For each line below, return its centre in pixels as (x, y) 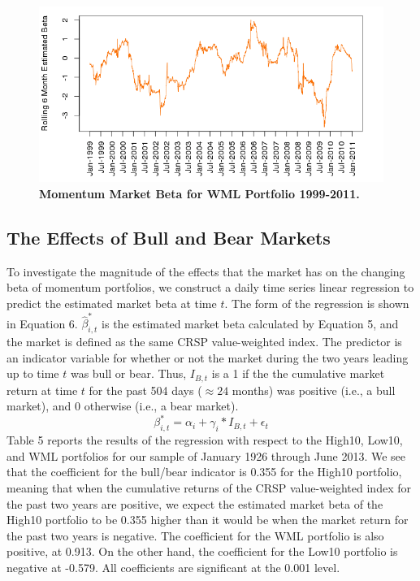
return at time (42, 390)
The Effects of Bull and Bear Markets (169, 238)
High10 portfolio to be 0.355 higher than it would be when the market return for (208, 520)
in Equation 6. (42, 323)
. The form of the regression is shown (317, 304)
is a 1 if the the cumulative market (298, 373)
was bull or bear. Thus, (128, 373)
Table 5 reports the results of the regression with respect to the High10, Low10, (205, 440)
